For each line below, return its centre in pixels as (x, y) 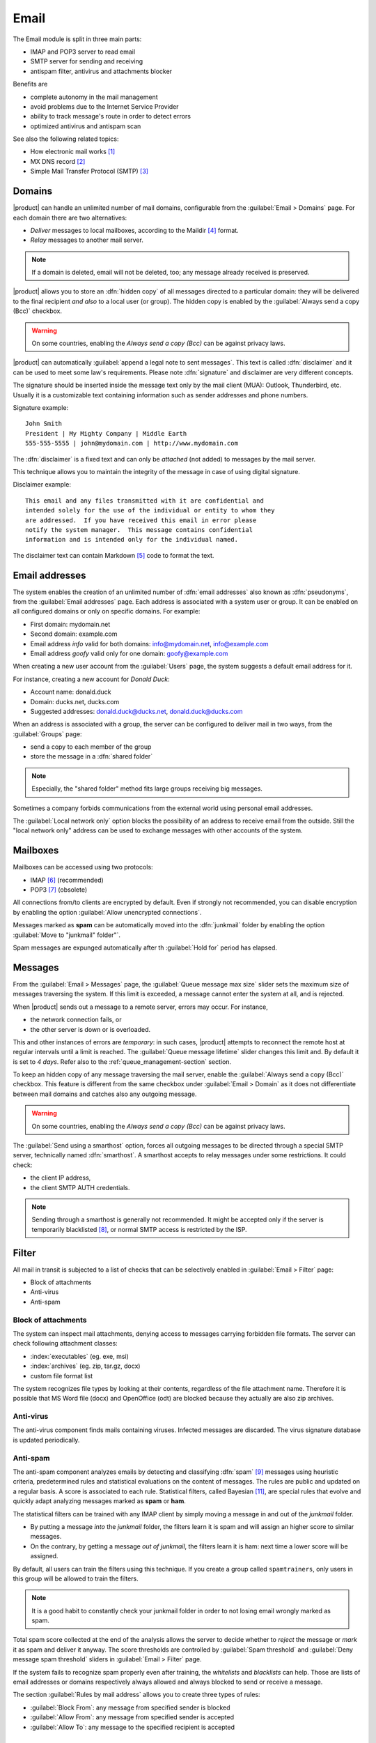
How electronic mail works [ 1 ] (73, 152)
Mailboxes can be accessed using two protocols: (83, 867)
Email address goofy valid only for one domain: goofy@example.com (129, 653)
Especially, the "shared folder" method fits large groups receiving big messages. (147, 789)
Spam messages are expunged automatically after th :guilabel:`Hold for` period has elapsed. (145, 947)
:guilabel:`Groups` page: (48, 734)
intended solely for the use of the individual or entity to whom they (150, 510)
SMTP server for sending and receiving (87, 61)
